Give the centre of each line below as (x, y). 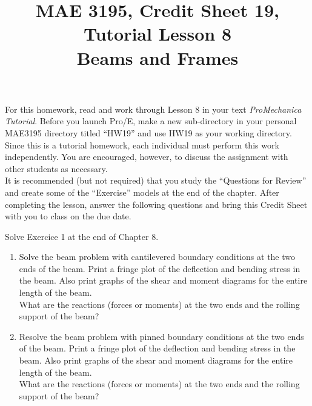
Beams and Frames (158, 57)
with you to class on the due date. (68, 216)
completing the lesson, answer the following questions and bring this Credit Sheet (156, 204)
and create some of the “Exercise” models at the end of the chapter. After (142, 192)
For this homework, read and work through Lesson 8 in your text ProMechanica (153, 109)
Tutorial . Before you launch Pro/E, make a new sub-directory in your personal (151, 121)
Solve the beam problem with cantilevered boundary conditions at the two (157, 257)
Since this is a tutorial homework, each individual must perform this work (142, 145)
